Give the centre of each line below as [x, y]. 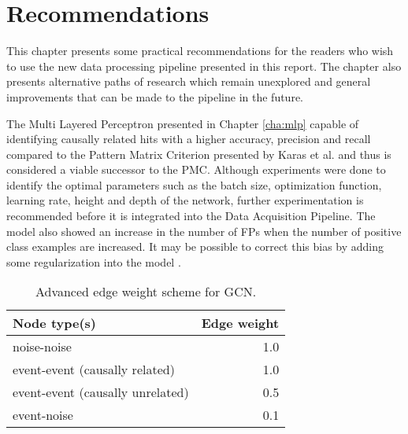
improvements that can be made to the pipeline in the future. [155, 96]
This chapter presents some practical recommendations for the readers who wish [200, 51]
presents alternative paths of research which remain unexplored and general [189, 81]
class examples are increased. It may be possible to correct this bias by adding [195, 246]
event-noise [43, 415]
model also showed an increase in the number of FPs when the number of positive [204, 231]
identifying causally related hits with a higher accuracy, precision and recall [189, 139]
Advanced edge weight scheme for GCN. [146, 292]
